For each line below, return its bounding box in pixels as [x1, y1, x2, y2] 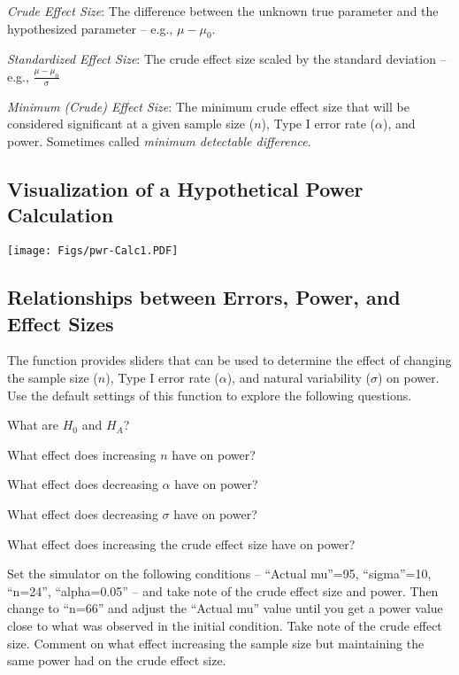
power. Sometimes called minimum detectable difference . [7, 132, 311, 150]
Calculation [7, 201, 114, 229]
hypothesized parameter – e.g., [7, 19, 173, 37]
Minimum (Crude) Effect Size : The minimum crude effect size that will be [7, 97, 409, 115]
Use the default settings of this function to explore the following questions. [7, 385, 412, 404]
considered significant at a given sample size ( [7, 114, 255, 133]
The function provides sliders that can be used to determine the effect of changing [7, 351, 452, 369]
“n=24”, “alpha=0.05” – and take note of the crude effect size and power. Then [7, 581, 439, 600]
